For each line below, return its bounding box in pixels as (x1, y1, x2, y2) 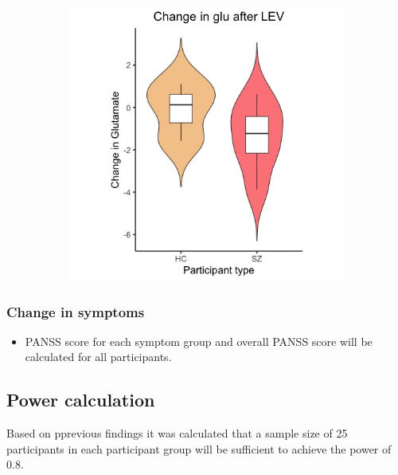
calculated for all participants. (25, 348, 172, 365)
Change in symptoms (6, 301, 145, 321)
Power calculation (6, 387, 155, 412)
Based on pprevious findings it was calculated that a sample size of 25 (6, 425, 348, 442)
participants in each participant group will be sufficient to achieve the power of (6, 440, 392, 457)
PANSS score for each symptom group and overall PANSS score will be (25, 332, 373, 349)
